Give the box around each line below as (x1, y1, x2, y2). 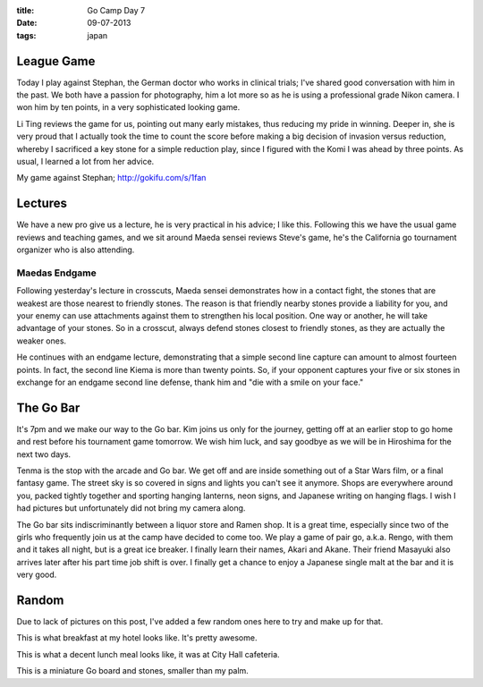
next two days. (16, 448, 72, 460)
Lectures (16, 196, 67, 211)
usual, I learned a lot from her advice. (16, 157, 155, 167)
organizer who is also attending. (16, 244, 135, 255)
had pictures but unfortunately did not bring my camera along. (16, 503, 246, 513)
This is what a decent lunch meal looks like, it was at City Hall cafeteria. (16, 649, 281, 659)
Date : (16, 18, 38, 29)
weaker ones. (16, 335, 67, 346)
